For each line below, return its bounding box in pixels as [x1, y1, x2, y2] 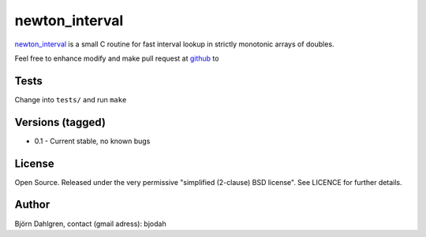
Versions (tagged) [14, 115, 106, 129]
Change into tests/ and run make [14, 94, 127, 104]
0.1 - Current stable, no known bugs [34, 136, 151, 146]
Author [14, 198, 50, 212]
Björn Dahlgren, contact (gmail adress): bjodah [14, 219, 166, 228]
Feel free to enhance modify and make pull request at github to [14, 54, 219, 63]
